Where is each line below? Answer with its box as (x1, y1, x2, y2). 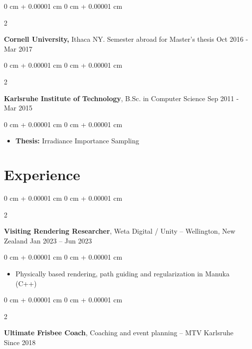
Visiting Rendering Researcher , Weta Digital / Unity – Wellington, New (4, 226, 235, 236)
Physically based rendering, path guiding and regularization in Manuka (15, 268, 229, 279)
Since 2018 (4, 337, 36, 347)
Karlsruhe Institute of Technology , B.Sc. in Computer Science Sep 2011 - (4, 93, 239, 103)
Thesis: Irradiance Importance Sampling (15, 135, 139, 146)
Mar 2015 (4, 103, 32, 113)
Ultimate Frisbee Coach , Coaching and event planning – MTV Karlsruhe (4, 327, 233, 338)
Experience (4, 164, 80, 185)
